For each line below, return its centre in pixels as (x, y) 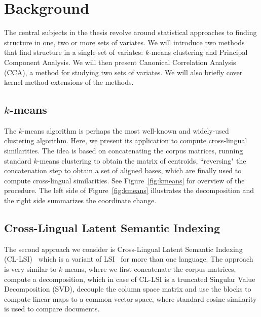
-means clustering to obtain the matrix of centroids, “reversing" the (142, 160)
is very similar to (30, 269)
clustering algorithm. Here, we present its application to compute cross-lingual (126, 140)
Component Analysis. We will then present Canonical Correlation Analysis (120, 62)
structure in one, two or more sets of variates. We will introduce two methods (124, 42)
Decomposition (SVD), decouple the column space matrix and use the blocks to (128, 289)
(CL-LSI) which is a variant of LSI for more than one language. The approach (129, 259)
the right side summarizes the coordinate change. (80, 200)
